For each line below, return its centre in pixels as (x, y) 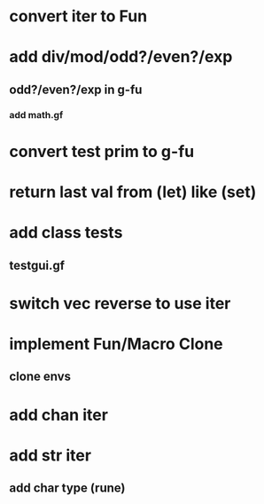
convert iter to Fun (78, 16)
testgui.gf (37, 265)
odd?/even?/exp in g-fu (76, 89)
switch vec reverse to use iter (120, 303)
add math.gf (36, 114)
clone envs (40, 377)
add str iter (50, 455)
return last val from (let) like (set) (133, 192)
